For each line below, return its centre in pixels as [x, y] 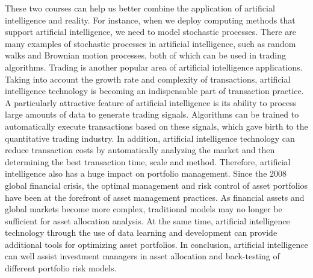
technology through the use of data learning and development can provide [141, 232]
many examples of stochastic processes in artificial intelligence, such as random [150, 43]
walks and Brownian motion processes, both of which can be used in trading [145, 55]
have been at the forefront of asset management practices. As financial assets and [155, 197]
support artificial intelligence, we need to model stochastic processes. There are [150, 32]
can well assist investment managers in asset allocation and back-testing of [142, 256]
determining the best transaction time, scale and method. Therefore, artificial [148, 161]
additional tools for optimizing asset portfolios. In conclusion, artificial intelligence [156, 244]
